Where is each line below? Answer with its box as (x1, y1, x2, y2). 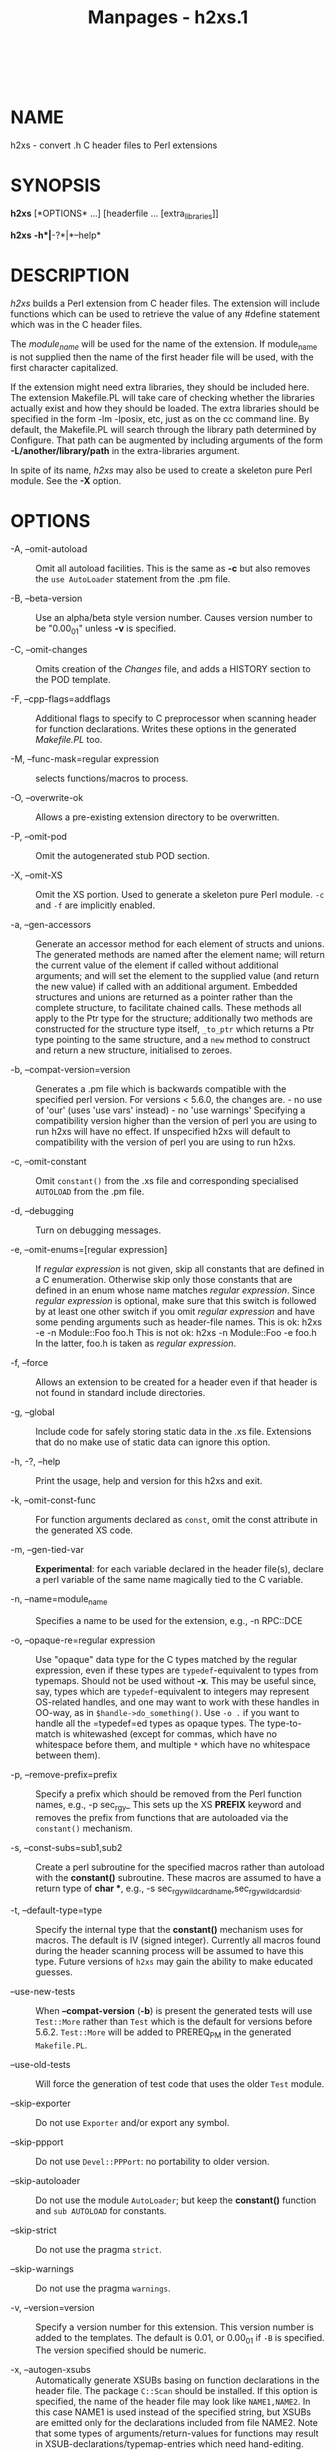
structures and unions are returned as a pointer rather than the (35, 991, 293, 1003)
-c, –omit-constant (10, 1156, 87, 1168)
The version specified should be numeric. (35, 2344, 207, 2356)
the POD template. (35, 674, 111, 686)
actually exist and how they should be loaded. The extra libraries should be (10, 402, 320, 414)
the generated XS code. (35, 1524, 133, 1536)
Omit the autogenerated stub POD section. (35, 850, 210, 862)
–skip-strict (10, 2224, 57, 2236)
